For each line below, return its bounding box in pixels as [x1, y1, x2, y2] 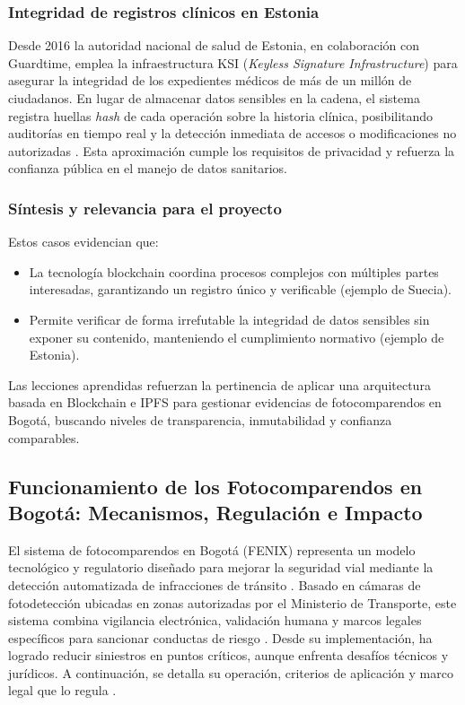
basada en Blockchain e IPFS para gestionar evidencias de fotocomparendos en [8, 393, 442, 412]
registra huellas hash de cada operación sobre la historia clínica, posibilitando [8, 106, 434, 125]
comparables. [8, 428, 80, 447]
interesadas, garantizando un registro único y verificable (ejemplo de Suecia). [29, 280, 452, 299]
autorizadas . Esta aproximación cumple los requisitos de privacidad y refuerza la [8, 141, 455, 160]
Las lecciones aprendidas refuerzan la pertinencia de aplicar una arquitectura [8, 375, 431, 394]
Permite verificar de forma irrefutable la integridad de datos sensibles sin [29, 309, 430, 328]
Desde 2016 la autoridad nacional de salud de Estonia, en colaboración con [8, 36, 420, 55]
